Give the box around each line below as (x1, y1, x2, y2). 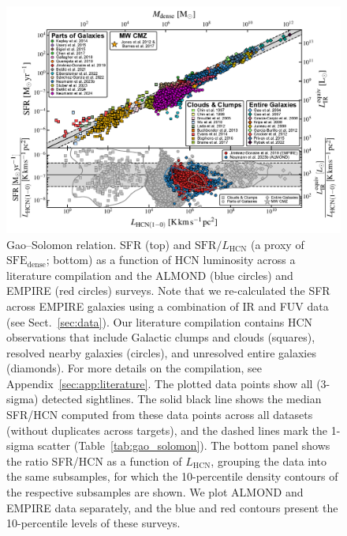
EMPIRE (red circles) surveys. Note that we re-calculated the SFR (6, 282, 330, 299)
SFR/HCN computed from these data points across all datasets (6, 406, 313, 423)
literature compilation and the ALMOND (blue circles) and (6, 266, 293, 283)
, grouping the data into (211, 452, 327, 469)
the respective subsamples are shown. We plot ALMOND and (6, 484, 304, 500)
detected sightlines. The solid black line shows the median (42, 391, 322, 407)
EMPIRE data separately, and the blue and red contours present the (6, 499, 338, 515)
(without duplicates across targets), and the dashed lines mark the (6, 421, 327, 438)
